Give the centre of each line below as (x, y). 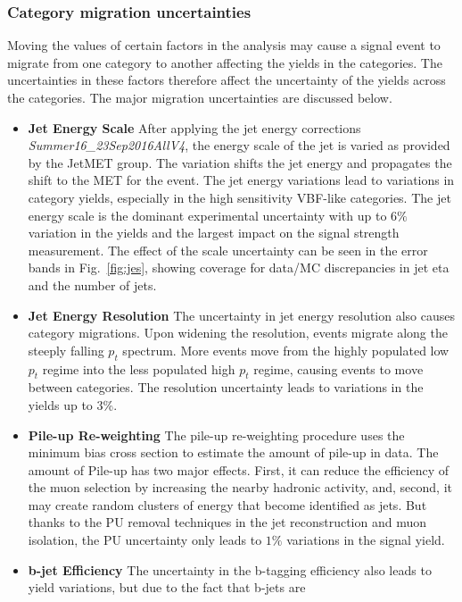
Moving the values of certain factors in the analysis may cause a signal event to (224, 45)
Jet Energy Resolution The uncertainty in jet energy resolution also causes (242, 315)
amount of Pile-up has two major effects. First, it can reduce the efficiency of (239, 469)
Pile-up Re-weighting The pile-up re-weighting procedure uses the (216, 435)
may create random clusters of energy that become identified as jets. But (227, 504)
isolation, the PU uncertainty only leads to (145, 540)
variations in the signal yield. (366, 540)
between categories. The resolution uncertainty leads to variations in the (226, 387)
